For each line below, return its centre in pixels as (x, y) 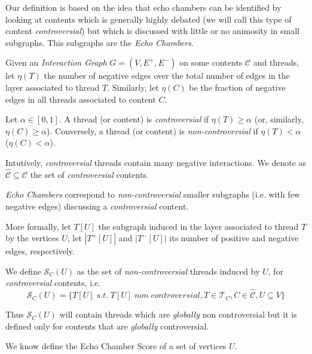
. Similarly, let (133, 87)
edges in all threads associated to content (81, 99)
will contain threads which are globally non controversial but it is (178, 314)
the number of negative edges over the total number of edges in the (167, 76)
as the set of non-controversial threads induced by (168, 271)
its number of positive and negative (234, 238)
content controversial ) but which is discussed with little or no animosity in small (152, 31)
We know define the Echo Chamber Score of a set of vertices (116, 346)
